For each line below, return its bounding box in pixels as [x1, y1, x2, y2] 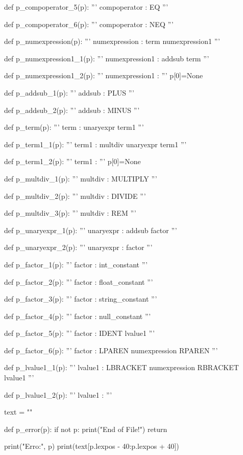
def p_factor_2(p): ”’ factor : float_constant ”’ [4, 276, 153, 287]
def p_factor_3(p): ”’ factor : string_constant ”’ [4, 293, 157, 304]
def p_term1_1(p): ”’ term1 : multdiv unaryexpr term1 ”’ [4, 139, 187, 149]
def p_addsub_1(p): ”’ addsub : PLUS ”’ [4, 87, 134, 98]
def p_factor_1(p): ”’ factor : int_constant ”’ [4, 259, 148, 269]
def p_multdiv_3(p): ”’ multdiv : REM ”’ [4, 208, 136, 218]
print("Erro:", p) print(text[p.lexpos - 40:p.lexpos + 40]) [4, 441, 179, 451]
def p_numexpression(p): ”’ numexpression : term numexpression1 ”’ [4, 36, 220, 47]
